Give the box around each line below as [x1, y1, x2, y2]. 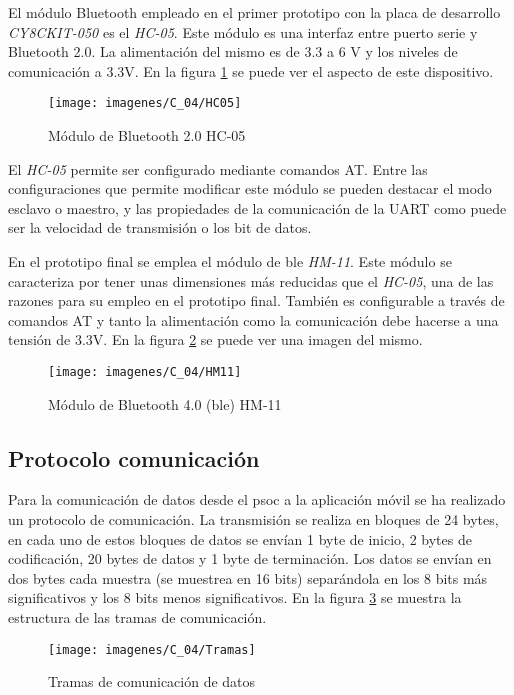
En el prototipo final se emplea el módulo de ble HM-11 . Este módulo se [8, 251, 452, 271]
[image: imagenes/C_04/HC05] [48, 96, 242, 111]
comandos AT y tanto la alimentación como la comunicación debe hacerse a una [8, 309, 499, 330]
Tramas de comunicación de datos [48, 671, 256, 692]
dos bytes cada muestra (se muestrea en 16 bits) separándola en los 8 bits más [8, 567, 488, 588]
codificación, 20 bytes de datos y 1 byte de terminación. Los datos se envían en [8, 548, 492, 569]
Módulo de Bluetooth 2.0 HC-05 [48, 125, 246, 146]
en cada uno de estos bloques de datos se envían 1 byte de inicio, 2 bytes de [8, 528, 472, 549]
